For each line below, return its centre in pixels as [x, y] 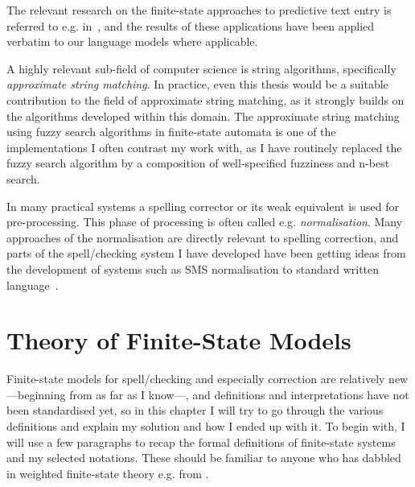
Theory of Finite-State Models [179, 340]
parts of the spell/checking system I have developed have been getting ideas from [206, 253]
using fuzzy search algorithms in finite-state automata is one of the [171, 132]
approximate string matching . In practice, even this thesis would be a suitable [197, 84]
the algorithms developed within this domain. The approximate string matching [203, 116]
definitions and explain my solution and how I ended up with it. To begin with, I [206, 426]
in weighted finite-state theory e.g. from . [108, 473]
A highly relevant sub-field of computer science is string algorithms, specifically [201, 68]
